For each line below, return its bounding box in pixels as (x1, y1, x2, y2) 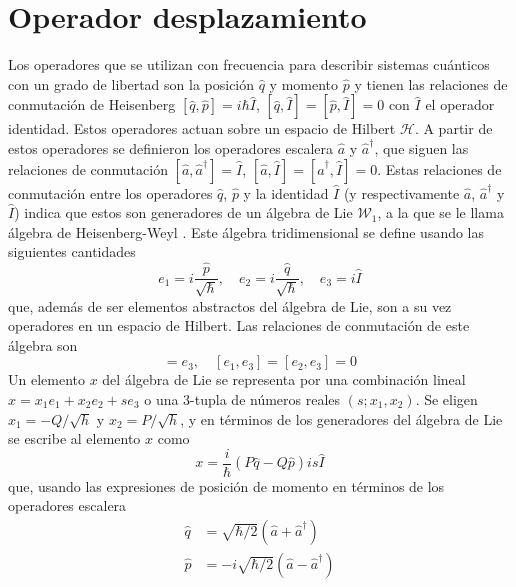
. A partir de (414, 118, 493, 139)
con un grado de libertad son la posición (8, 73, 255, 94)
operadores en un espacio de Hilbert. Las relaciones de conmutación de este (8, 315, 470, 336)
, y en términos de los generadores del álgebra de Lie (180, 408, 503, 429)
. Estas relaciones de (377, 158, 502, 179)
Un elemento (8, 369, 85, 390)
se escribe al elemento (8, 428, 141, 449)
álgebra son (8, 334, 78, 355)
